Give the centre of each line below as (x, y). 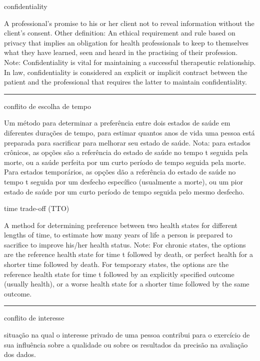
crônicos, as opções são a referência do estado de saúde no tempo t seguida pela (126, 152)
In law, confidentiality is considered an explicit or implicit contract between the (126, 72)
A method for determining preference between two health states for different (121, 225)
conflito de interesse (34, 318)
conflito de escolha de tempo (47, 106)
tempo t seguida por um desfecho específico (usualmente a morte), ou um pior (123, 181)
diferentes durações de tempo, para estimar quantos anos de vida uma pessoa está (129, 132)
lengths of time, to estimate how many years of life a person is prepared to (118, 235)
